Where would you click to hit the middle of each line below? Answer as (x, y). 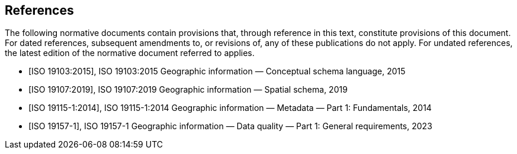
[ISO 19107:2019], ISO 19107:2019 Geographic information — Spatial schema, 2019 (188, 90)
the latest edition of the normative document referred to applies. (130, 53)
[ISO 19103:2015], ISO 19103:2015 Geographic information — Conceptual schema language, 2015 (217, 71)
